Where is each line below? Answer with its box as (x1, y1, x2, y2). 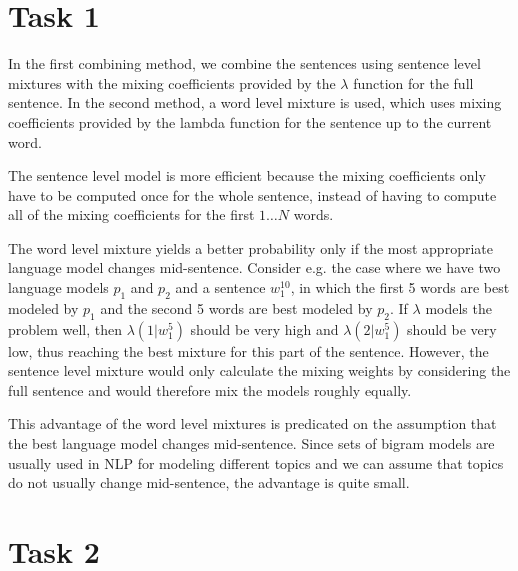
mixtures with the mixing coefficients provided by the (8, 72, 336, 93)
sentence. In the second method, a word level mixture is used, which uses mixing (8, 92, 502, 113)
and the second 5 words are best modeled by (100, 297, 373, 318)
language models (8, 277, 109, 298)
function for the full (353, 72, 474, 93)
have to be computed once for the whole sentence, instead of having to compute (8, 184, 497, 205)
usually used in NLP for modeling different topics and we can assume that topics (8, 452, 504, 473)
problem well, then (8, 318, 122, 339)
